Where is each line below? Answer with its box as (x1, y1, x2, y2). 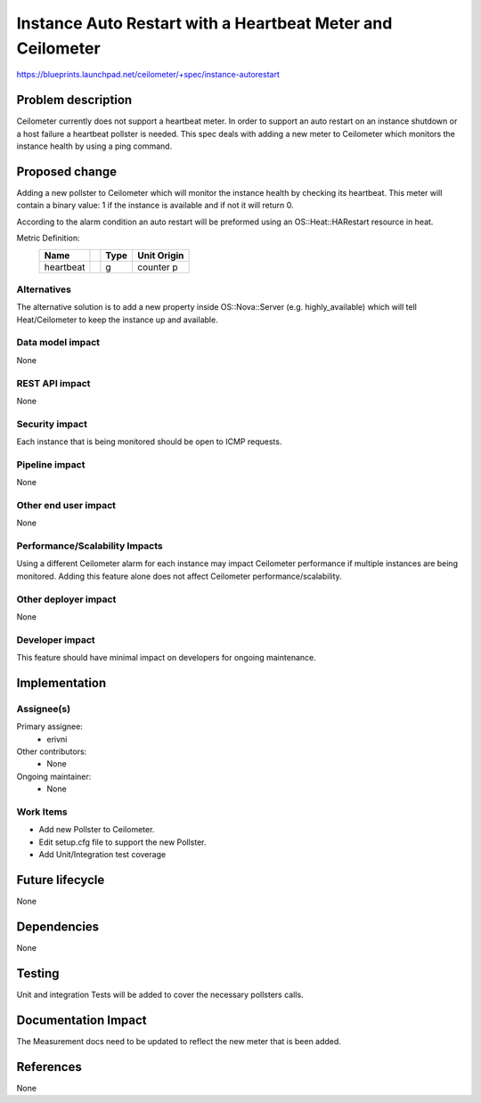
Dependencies (16, 919, 100, 934)
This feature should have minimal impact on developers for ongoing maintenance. (16, 653, 316, 663)
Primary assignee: (16, 721, 84, 732)
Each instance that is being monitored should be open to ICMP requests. (16, 436, 282, 447)
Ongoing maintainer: (16, 771, 92, 782)
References (16, 1059, 82, 1075)
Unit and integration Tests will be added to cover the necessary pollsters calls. (16, 989, 304, 1000)
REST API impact (16, 377, 91, 389)
